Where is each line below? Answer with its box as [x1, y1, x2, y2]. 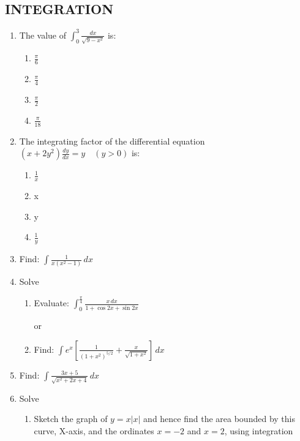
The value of [19, 28, 67, 41]
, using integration [224, 424, 293, 437]
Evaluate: [34, 296, 69, 309]
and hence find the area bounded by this [143, 412, 295, 425]
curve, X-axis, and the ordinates [34, 424, 154, 437]
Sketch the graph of [34, 412, 108, 425]
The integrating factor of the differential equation [19, 134, 205, 147]
